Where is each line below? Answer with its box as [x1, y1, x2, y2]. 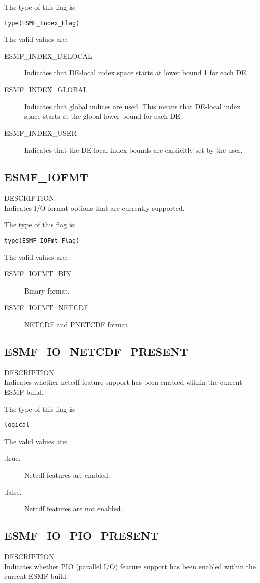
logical [4, 421, 30, 429]
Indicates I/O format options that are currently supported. [4, 202, 185, 213]
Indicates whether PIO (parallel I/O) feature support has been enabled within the [4, 561, 256, 571]
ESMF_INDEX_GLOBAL [4, 84, 88, 95]
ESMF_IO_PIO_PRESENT [4, 528, 159, 543]
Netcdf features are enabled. [24, 470, 110, 480]
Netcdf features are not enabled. [24, 503, 123, 514]
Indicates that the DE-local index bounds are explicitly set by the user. [24, 144, 243, 155]
